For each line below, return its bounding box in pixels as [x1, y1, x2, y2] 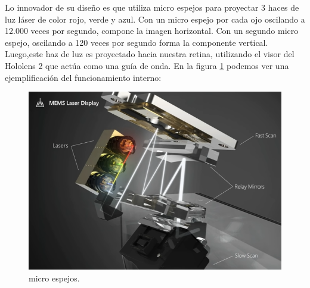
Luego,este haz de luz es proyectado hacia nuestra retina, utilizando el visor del [5, 48, 294, 60]
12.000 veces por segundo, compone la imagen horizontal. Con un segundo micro [5, 24, 299, 37]
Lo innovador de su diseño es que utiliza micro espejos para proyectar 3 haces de [5, 1, 299, 13]
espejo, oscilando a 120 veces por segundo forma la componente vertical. [5, 36, 268, 48]
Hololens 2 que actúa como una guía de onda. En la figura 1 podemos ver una [5, 59, 289, 71]
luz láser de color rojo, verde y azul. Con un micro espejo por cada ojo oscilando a [5, 12, 305, 25]
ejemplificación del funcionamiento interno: [5, 71, 162, 83]
